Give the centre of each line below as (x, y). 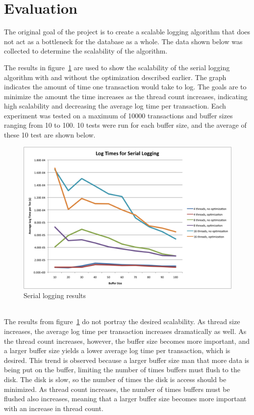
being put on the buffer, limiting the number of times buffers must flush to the (122, 370)
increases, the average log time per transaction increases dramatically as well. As (125, 331)
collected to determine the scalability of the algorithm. (86, 51)
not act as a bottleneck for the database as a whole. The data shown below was (123, 41)
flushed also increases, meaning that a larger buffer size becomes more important (125, 399)
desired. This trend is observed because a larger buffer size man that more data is (127, 360)
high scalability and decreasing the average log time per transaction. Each (115, 106)
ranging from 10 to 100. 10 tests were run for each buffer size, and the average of (125, 125)
